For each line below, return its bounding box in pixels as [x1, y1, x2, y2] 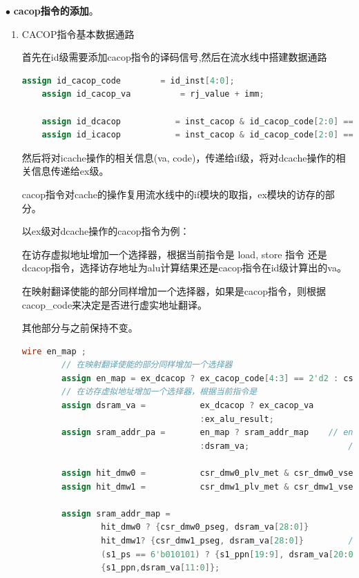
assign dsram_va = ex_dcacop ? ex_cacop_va [61, 401, 314, 411]
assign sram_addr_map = [61, 508, 171, 519]
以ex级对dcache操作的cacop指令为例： [21, 224, 190, 238]
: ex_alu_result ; [200, 414, 274, 424]
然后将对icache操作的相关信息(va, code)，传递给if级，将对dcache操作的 [21, 150, 336, 164]
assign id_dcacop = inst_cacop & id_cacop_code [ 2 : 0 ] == [41, 116, 353, 126]
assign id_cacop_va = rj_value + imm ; [41, 89, 264, 99]
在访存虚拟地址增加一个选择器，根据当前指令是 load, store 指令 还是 [21, 247, 327, 261]
